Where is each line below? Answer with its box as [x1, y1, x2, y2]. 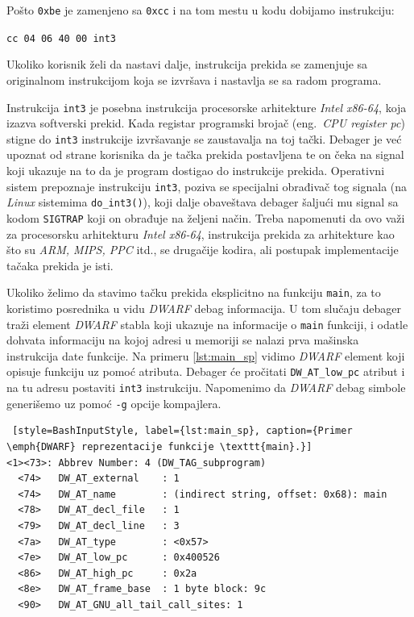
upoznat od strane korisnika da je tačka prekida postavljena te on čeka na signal [6, 146, 404, 163]
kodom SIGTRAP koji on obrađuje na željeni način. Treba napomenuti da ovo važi [6, 209, 405, 226]
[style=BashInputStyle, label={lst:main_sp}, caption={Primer [12, 425, 353, 437]
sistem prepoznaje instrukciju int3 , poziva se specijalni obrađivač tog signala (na [6, 177, 408, 194]
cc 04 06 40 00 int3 [6, 32, 117, 44]
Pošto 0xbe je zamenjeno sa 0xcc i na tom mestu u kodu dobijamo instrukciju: [6, 2, 395, 18]
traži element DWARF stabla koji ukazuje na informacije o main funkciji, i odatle [6, 315, 408, 332]
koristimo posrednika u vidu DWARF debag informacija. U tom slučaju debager [6, 300, 402, 316]
